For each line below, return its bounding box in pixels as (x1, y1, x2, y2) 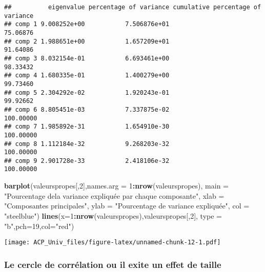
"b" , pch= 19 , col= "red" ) (4, 220, 74, 231)
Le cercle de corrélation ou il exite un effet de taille (4, 258, 221, 270)
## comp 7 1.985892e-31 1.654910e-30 (4, 123, 170, 131)
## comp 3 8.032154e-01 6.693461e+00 (4, 54, 170, 62)
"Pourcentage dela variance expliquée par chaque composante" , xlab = (4, 190, 225, 201)
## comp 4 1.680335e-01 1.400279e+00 (4, 72, 170, 79)
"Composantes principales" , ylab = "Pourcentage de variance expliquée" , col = (4, 200, 250, 211)
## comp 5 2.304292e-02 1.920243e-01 (4, 89, 170, 96)
